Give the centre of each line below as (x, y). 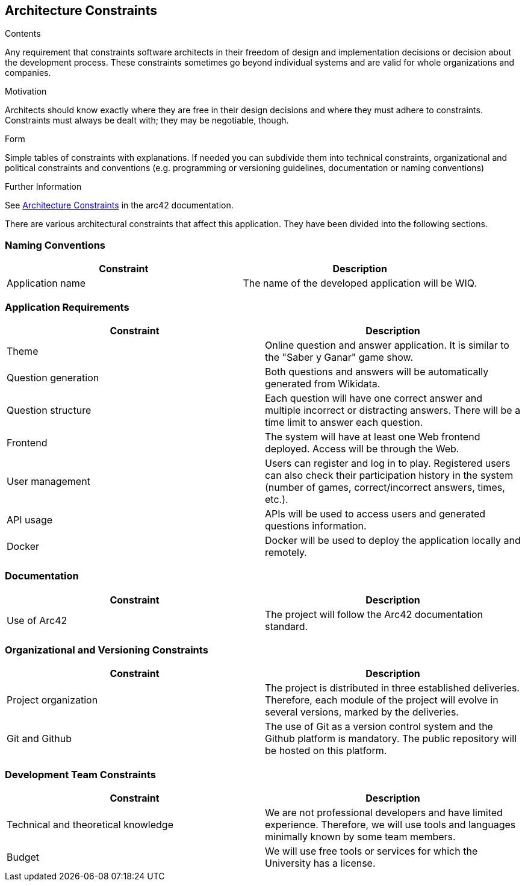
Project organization (52, 700)
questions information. (316, 526)
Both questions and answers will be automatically (377, 371)
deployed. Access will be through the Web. (362, 448)
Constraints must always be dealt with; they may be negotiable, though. (147, 120)
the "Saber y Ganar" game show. (339, 357)
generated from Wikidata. (323, 383)
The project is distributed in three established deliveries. (392, 688)
